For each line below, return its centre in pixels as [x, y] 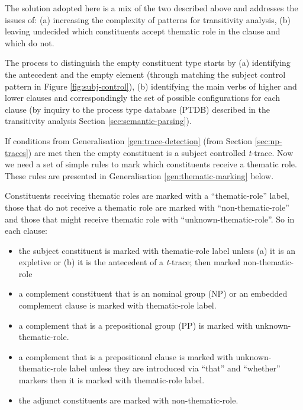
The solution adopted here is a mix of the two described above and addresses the [151, 8]
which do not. [30, 42]
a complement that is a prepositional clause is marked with [126, 356]
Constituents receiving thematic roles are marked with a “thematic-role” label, [147, 196]
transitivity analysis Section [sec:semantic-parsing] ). [98, 121]
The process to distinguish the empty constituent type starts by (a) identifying [148, 63]
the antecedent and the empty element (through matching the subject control [145, 74]
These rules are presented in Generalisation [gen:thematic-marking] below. [139, 175]
